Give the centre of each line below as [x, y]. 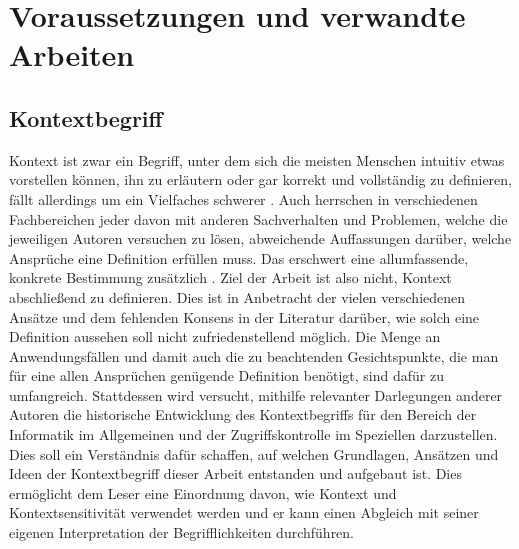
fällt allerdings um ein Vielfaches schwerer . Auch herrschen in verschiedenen [243, 198]
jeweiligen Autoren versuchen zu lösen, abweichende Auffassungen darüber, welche [260, 238]
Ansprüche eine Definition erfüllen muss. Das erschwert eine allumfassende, [239, 257]
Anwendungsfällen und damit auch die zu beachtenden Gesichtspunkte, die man [254, 355]
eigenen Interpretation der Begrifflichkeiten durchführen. [182, 532]
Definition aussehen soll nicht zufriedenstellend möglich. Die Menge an [225, 336]
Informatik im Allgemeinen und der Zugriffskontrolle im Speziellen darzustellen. [253, 434]
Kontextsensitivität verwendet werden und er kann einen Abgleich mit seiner [244, 512]
